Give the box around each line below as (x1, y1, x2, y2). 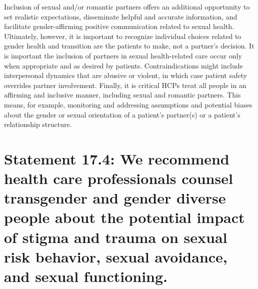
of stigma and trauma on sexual (4, 226, 227, 247)
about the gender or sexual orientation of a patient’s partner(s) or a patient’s (4, 109, 240, 119)
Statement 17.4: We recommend (4, 148, 229, 168)
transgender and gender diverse (4, 187, 226, 208)
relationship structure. (4, 119, 72, 129)
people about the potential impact (4, 207, 245, 227)
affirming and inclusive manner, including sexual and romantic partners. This (4, 89, 241, 100)
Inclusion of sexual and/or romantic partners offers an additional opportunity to (4, 1, 250, 11)
